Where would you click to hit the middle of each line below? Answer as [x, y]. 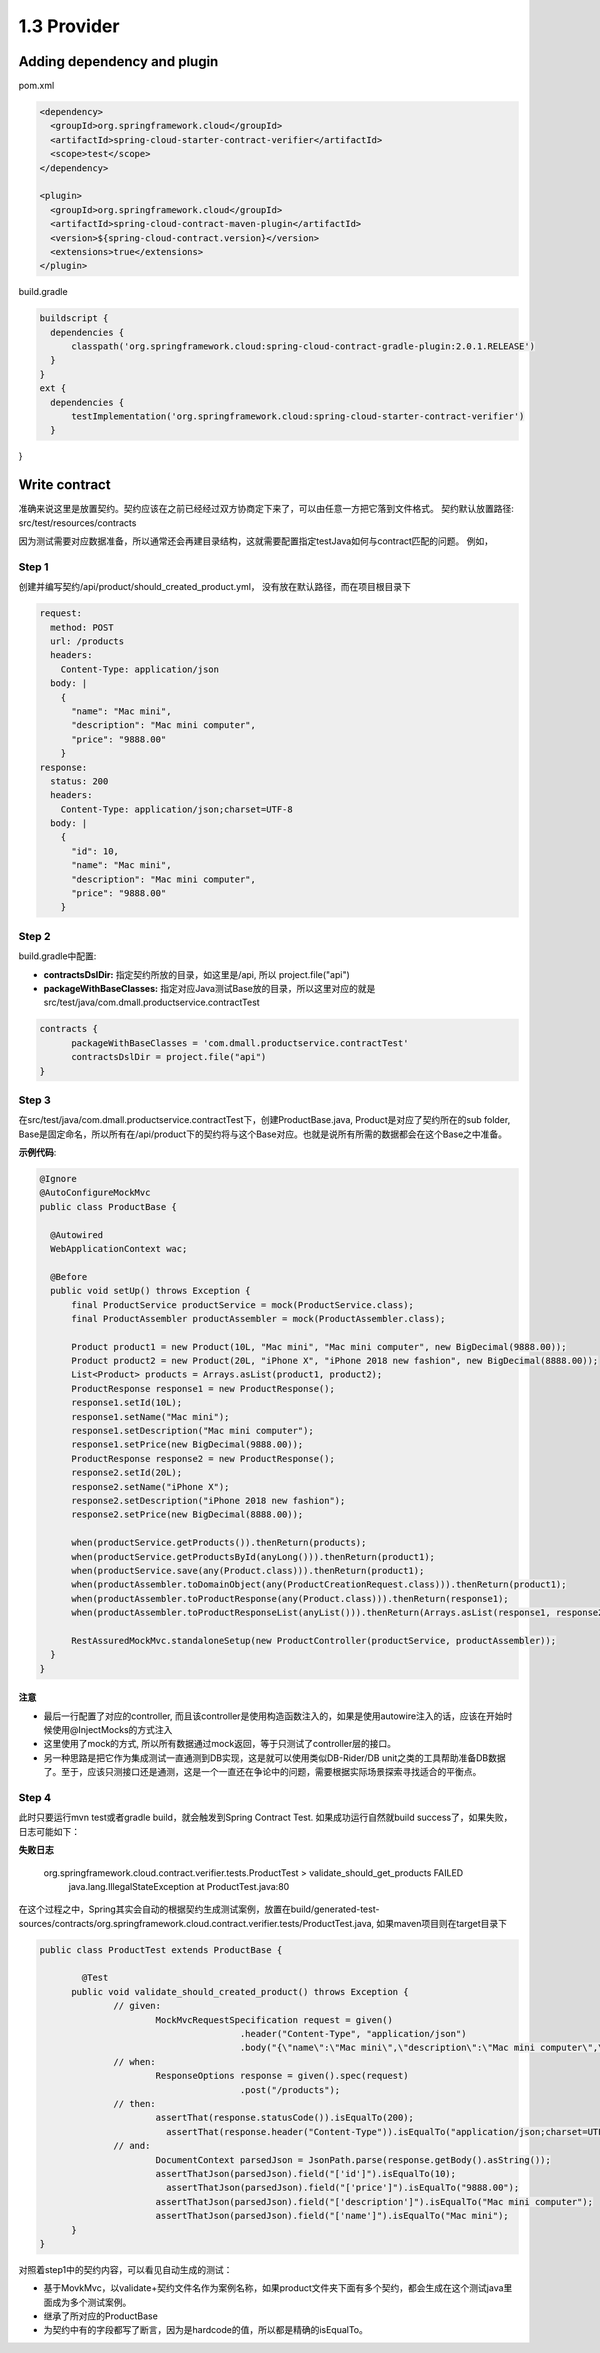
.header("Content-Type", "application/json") [353, 2034]
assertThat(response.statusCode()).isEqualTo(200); [285, 2118]
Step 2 [34, 936]
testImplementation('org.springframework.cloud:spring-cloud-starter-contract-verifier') [298, 416]
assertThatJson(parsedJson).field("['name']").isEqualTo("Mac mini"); [332, 2216]
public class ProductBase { [108, 1206]
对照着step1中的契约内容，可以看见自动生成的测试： [125, 2269]
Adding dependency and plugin [118, 61]
